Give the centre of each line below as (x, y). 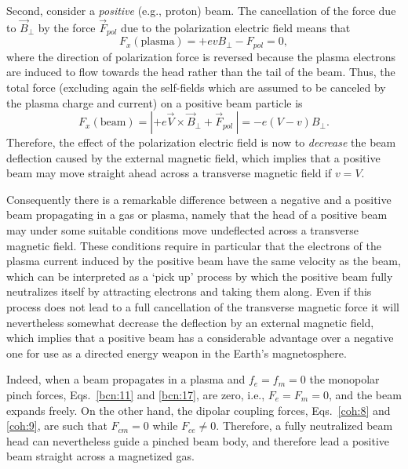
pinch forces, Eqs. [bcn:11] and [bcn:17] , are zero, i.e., (136, 394)
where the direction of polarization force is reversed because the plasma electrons (201, 56)
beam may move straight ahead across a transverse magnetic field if (169, 173)
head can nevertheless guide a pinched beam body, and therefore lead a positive (198, 440)
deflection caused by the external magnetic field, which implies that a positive (193, 157)
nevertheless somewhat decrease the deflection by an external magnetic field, (190, 322)
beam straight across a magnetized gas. (100, 456)
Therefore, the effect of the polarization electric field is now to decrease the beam (201, 142)
